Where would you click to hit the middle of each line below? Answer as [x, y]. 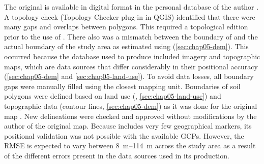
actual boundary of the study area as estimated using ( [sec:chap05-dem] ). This [126, 46]
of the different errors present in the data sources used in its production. [117, 155]
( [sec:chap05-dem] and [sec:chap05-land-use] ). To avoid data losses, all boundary [129, 76]
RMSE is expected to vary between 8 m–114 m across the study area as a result [130, 146]
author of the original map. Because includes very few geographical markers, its [128, 126]
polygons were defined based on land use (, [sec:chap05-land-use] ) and [113, 96]
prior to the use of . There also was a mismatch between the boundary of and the [131, 36]
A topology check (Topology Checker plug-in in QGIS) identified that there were [130, 16]
